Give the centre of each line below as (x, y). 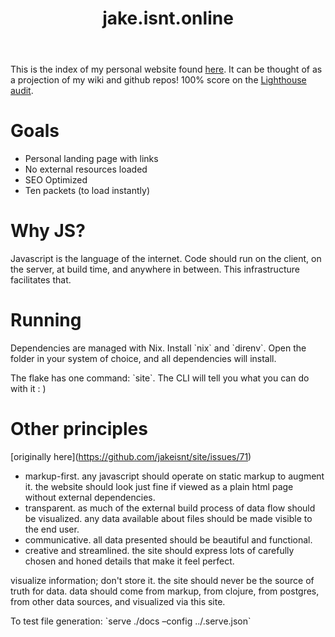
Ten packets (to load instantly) (87, 191)
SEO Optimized (56, 180)
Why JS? (48, 231)
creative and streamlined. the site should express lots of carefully (159, 550)
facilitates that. (41, 280)
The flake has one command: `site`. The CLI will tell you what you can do (160, 378)
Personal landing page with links (91, 159)
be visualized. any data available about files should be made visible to (168, 518)
